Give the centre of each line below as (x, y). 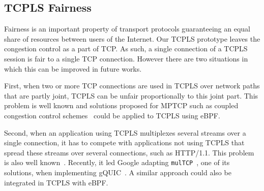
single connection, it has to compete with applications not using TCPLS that (124, 142)
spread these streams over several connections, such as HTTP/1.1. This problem (129, 152)
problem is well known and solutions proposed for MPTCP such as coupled (121, 105)
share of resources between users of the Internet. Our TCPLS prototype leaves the (132, 38)
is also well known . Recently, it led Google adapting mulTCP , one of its (117, 162)
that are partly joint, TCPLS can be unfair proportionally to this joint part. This (131, 95)
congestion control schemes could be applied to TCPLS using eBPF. (112, 115)
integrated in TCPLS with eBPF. (56, 182)
